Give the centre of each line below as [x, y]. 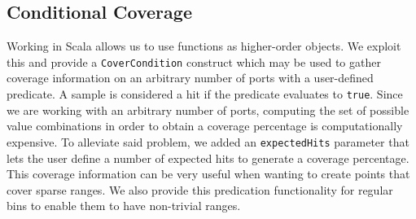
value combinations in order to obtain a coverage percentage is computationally [205, 126]
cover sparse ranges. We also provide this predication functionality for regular [200, 189]
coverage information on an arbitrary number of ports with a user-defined [190, 78]
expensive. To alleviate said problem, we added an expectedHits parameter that [208, 141]
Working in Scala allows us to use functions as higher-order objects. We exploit [204, 46]
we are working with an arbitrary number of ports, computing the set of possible [208, 109]
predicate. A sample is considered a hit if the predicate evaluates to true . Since [205, 94]
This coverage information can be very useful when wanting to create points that [208, 174]
